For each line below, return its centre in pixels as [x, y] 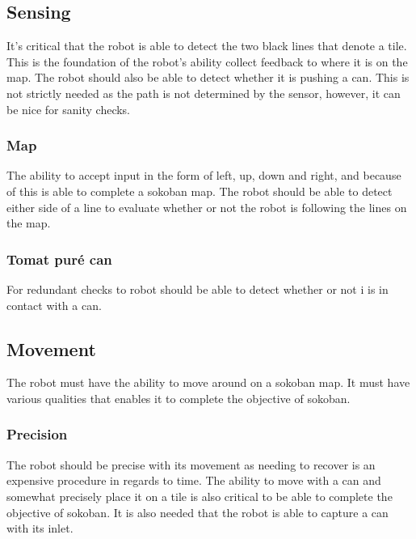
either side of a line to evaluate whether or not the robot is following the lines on [207, 207]
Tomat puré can [59, 259]
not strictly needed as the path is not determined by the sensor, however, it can [204, 93]
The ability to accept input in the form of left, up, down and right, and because [204, 175]
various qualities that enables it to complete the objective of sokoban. [179, 398]
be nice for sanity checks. [69, 109]
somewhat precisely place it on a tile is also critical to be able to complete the [200, 496]
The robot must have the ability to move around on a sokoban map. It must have [208, 382]
